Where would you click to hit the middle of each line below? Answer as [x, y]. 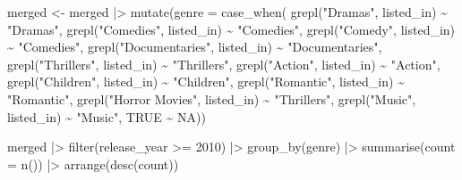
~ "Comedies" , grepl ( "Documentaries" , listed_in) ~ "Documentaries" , [195, 47]
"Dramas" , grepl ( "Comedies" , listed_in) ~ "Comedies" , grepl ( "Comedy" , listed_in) [231, 29]
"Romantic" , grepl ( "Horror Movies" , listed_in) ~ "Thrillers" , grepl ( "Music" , [212, 98]
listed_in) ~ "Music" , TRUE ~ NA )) [107, 116]
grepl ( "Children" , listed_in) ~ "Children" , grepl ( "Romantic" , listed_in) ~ [206, 82]
